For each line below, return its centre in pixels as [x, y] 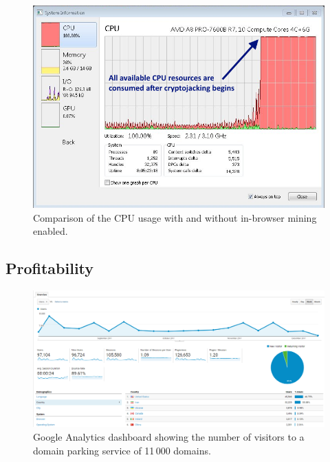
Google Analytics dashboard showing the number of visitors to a [169, 437]
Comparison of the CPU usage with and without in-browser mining [175, 217]
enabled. [51, 231]
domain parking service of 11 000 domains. [122, 450]
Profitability [50, 268]
